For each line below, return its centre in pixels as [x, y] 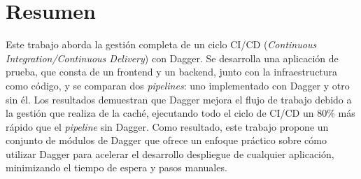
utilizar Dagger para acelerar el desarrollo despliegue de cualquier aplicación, [170, 153]
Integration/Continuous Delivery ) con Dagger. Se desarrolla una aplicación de [172, 58]
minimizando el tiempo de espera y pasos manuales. [116, 167]
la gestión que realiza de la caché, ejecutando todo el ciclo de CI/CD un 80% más [180, 113]
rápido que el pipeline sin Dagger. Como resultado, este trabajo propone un [167, 126]
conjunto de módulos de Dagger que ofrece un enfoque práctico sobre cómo [166, 140]
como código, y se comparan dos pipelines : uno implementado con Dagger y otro [178, 85]
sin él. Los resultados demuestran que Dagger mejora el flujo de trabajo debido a [179, 99]
